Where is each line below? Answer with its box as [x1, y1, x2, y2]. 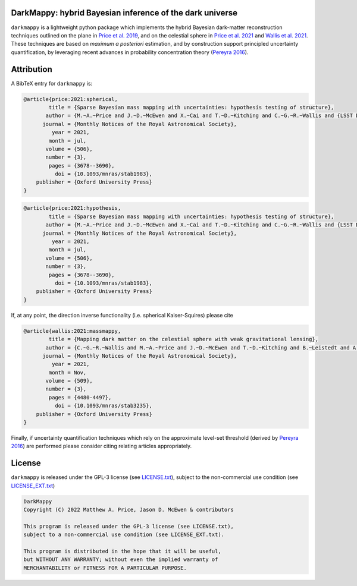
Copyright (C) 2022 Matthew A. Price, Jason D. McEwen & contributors [23, 506, 234, 513]
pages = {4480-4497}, [48, 394, 112, 401]
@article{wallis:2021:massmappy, [23, 327, 121, 334]
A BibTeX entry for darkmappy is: [11, 80, 93, 87]
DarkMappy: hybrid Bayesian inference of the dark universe [11, 8, 238, 18]
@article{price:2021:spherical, [23, 96, 118, 102]
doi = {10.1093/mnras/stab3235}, [54, 402, 153, 409]
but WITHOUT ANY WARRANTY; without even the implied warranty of [23, 556, 218, 563]
